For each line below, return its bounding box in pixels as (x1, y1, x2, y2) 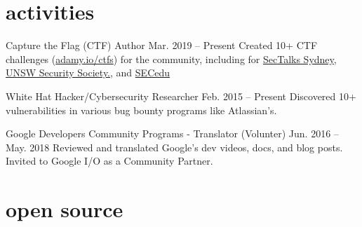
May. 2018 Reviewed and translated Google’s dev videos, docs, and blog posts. (6, 139, 343, 154)
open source (6, 195, 123, 223)
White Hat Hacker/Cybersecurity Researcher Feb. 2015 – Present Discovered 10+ (6, 88, 356, 103)
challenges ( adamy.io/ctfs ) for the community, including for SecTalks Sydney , (6, 51, 337, 66)
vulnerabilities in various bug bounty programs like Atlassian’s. (6, 102, 277, 117)
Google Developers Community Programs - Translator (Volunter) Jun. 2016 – (6, 126, 339, 141)
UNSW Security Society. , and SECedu (6, 65, 170, 80)
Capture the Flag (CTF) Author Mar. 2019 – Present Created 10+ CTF (6, 38, 318, 53)
